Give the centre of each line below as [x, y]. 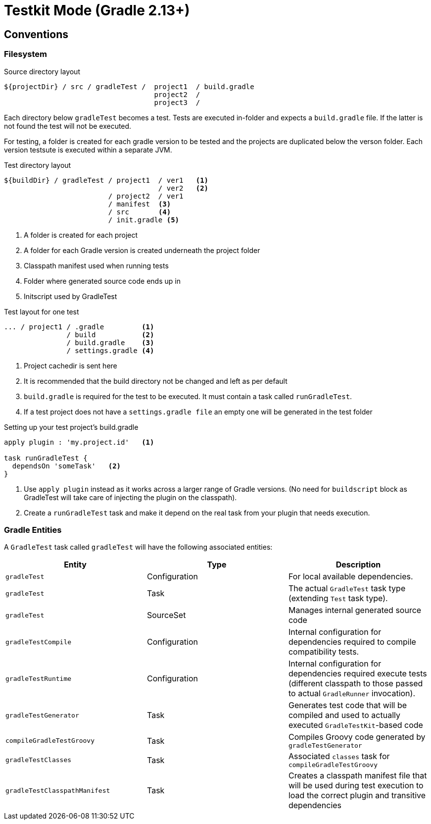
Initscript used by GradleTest [71, 296]
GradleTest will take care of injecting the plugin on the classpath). [130, 497]
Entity [75, 565]
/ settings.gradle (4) [110, 350]
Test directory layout [38, 165]
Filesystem [25, 54]
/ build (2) [110, 335]
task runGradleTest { [46, 458]
